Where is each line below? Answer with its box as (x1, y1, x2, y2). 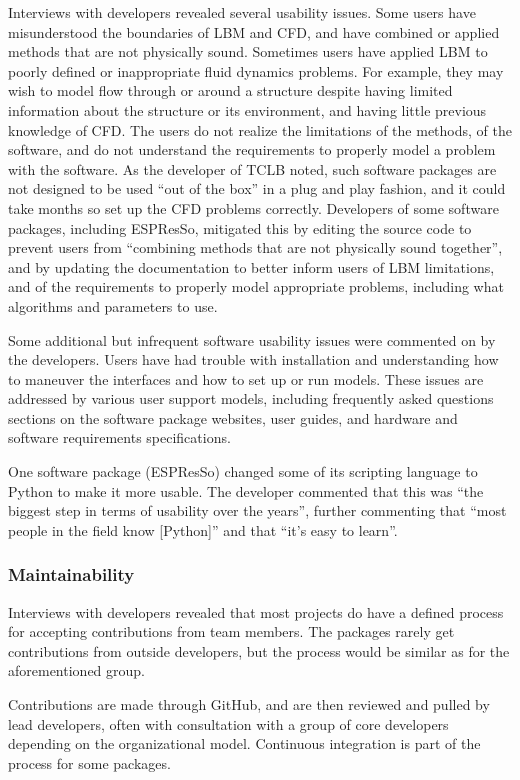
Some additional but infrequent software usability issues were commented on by (8, 329, 496, 350)
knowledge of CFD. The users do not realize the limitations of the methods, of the (8, 119, 512, 140)
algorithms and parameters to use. (8, 295, 218, 316)
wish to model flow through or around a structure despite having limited (8, 80, 453, 101)
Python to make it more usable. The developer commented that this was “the (8, 480, 484, 501)
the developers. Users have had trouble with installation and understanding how (8, 349, 499, 370)
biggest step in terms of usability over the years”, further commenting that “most (8, 500, 507, 521)
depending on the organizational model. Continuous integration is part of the (8, 733, 481, 754)
